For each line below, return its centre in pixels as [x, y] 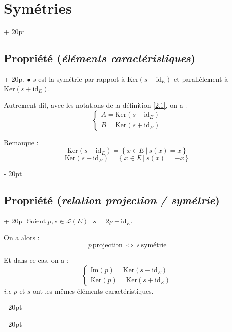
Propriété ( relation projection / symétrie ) [112, 200]
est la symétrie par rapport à [82, 78]
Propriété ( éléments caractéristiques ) [100, 58]
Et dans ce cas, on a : [36, 260]
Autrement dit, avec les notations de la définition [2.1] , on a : [96, 105]
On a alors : [22, 237]
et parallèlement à [201, 78]
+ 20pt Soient [25, 221]
